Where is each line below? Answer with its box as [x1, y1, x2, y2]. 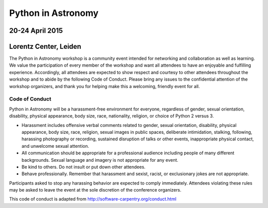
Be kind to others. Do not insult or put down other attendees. [21, 164, 146, 170]
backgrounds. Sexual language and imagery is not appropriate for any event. [21, 157, 179, 163]
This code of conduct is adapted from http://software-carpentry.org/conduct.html [9, 196, 177, 202]
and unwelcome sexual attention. [21, 143, 89, 149]
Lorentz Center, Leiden [9, 42, 81, 51]
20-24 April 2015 [9, 26, 63, 35]
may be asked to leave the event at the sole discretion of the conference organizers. [9, 187, 182, 193]
